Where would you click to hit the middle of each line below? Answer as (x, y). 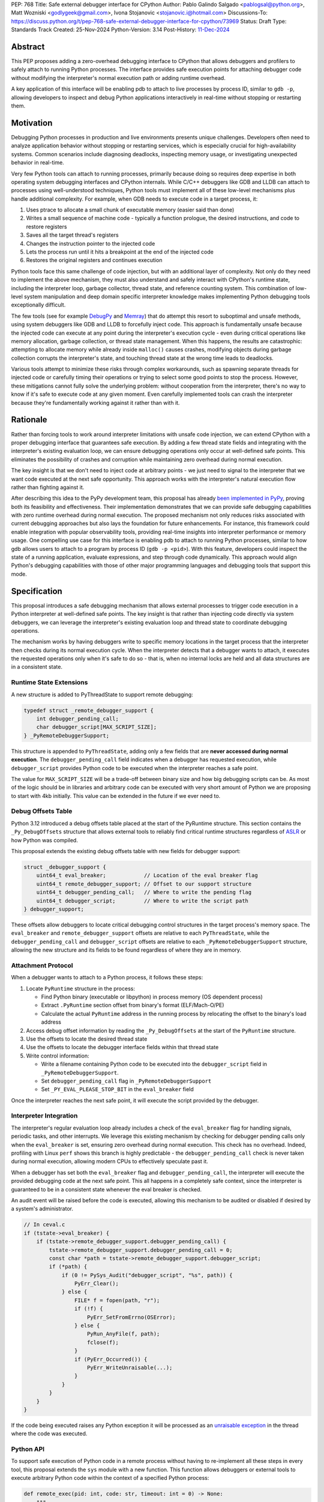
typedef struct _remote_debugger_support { (89, 710)
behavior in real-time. (37, 163)
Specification (37, 591)
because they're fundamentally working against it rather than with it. (95, 403)
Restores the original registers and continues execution (94, 260)
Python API (28, 1449)
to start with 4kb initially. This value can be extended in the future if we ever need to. (116, 795)
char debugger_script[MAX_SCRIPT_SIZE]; (97, 727)
